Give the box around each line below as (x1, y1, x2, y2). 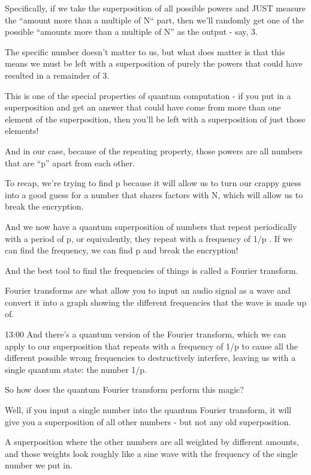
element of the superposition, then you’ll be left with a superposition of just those (5, 112, 306, 125)
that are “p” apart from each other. (5, 156, 135, 169)
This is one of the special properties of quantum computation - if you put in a (5, 89, 291, 101)
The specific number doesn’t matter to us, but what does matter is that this (5, 45, 285, 58)
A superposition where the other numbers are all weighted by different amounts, (5, 435, 299, 448)
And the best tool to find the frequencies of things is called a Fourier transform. (5, 264, 298, 276)
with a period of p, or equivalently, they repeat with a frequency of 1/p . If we (5, 232, 292, 244)
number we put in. (5, 459, 73, 471)
